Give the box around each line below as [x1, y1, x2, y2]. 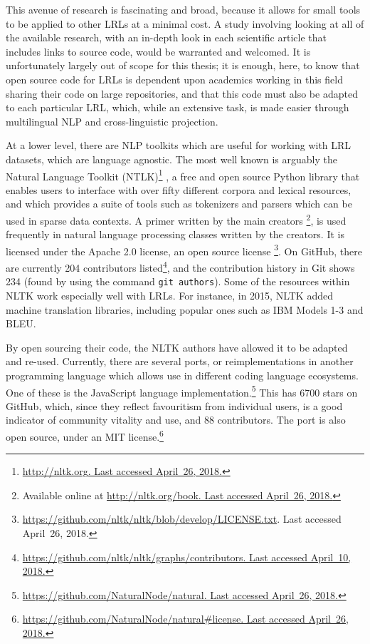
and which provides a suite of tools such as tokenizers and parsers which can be [6, 196, 352, 211]
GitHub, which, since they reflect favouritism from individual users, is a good [6, 398, 343, 413]
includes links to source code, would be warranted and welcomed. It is [6, 44, 311, 58]
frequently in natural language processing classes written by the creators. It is [6, 227, 344, 242]
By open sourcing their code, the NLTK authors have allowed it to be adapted [6, 339, 348, 354]
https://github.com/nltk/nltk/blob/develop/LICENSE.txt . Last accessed [22, 511, 342, 526]
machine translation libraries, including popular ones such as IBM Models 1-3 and [6, 302, 364, 317]
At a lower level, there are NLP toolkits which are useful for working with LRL [6, 138, 351, 153]
